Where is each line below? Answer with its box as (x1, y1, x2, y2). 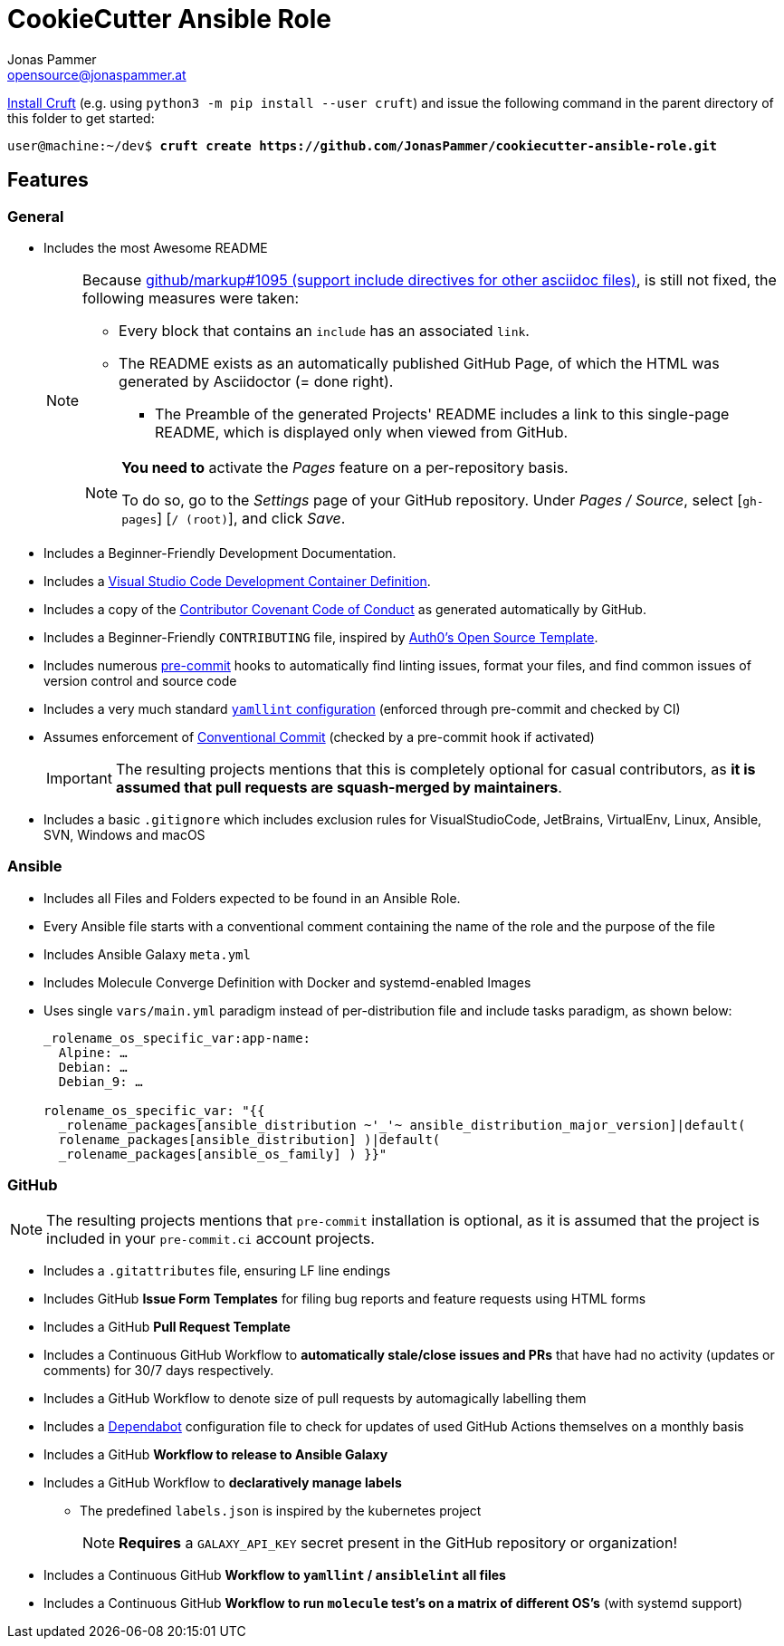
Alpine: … (58, 1044, 128, 1060)
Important (46, 768, 112, 787)
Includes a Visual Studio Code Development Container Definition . (43, 573, 431, 589)
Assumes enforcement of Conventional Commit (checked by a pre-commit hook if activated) (43, 728, 595, 745)
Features (7, 168, 89, 192)
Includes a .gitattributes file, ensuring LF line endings (43, 1263, 391, 1279)
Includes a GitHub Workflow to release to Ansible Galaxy (43, 1447, 388, 1463)
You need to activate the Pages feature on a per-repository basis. (121, 457, 569, 476)
